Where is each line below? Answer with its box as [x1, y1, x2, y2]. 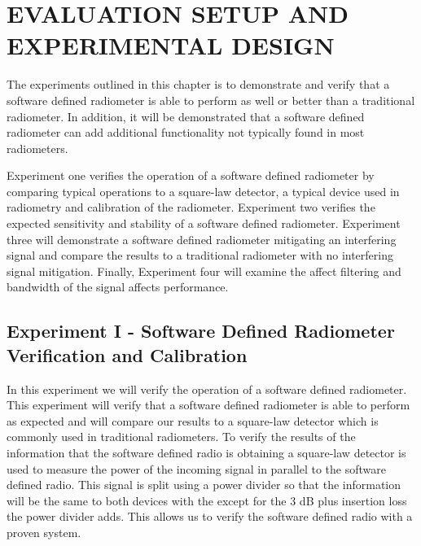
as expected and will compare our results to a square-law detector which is [7, 412, 379, 429]
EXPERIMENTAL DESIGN [7, 28, 335, 62]
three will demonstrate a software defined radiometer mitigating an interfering [7, 230, 397, 247]
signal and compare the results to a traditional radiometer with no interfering [7, 247, 393, 264]
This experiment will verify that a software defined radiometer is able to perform [7, 396, 410, 413]
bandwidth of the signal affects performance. [7, 278, 229, 295]
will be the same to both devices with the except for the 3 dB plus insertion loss [7, 491, 407, 509]
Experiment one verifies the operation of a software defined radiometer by [7, 167, 375, 184]
